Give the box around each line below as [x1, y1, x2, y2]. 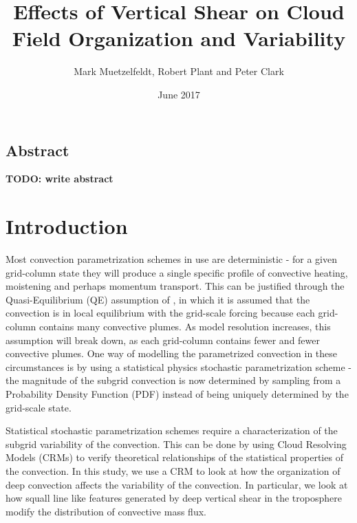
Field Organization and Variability [12, 24, 346, 52]
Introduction [6, 212, 128, 240]
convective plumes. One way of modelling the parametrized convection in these [6, 346, 338, 361]
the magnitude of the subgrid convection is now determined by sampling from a [6, 373, 341, 387]
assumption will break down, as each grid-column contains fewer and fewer [6, 332, 321, 347]
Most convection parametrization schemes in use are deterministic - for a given [6, 252, 337, 266]
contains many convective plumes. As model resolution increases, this [39, 319, 331, 333]
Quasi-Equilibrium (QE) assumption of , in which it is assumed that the [6, 292, 310, 306]
